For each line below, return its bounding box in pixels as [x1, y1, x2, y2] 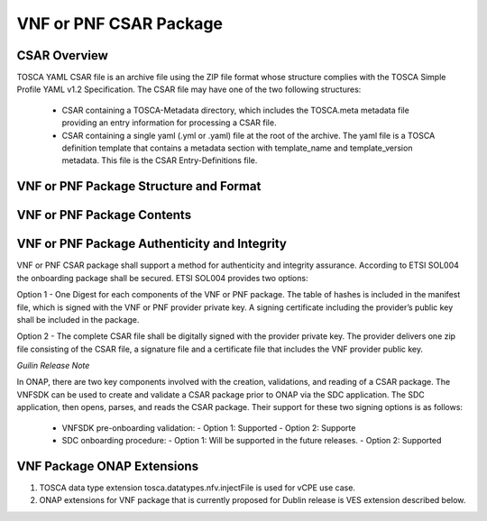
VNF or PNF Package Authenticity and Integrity [16, 236, 288, 251]
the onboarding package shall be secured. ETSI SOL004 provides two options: [16, 272, 308, 283]
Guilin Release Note [16, 361, 90, 371]
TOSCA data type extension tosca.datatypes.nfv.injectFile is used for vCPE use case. [39, 482, 356, 493]
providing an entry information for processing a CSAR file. [61, 117, 277, 128]
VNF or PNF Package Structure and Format [16, 178, 262, 194]
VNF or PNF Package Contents [16, 207, 192, 223]
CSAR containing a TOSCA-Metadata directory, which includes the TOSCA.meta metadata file [61, 105, 409, 115]
